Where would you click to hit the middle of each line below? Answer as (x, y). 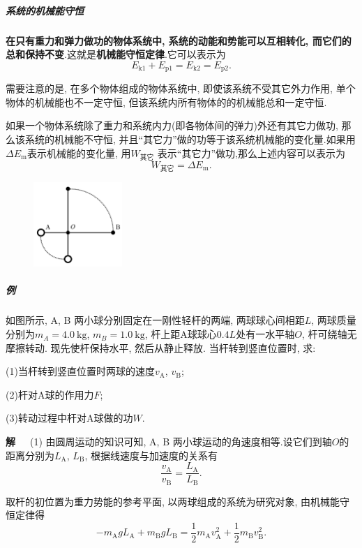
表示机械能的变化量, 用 (79, 153)
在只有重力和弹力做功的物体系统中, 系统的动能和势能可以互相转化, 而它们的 (179, 40)
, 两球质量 (334, 320)
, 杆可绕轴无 (329, 334)
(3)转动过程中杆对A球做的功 (69, 418)
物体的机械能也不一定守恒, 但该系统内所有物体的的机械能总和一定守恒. (166, 102)
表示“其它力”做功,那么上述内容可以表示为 (251, 153)
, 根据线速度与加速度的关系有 (151, 455)
